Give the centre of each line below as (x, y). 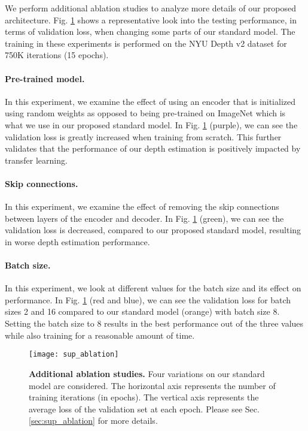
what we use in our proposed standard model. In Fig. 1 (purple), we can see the (151, 124)
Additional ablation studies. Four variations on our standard (147, 373)
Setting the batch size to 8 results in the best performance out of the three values (154, 323)
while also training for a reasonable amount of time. (100, 335)
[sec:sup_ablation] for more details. (93, 421)
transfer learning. (36, 160)
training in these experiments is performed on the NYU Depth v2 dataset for (146, 43)
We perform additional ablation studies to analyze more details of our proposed (151, 8)
